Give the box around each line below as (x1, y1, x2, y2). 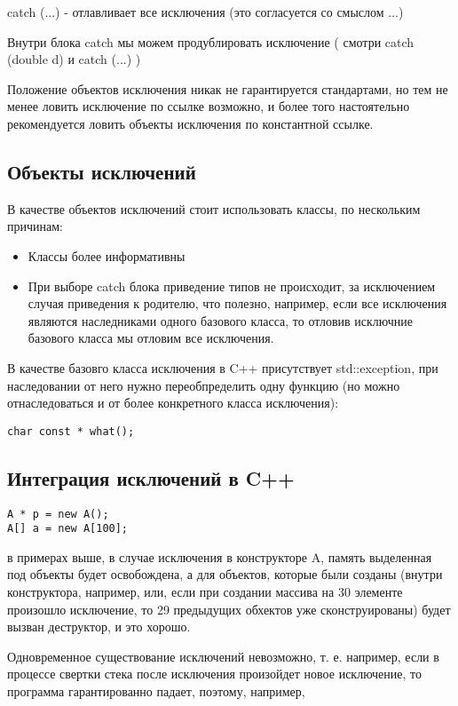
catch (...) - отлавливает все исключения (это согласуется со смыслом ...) (7, 3, 404, 20)
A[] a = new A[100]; (7, 522, 129, 535)
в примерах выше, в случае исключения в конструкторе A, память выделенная (7, 547, 432, 566)
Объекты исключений (7, 157, 196, 185)
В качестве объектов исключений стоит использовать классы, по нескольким (7, 199, 421, 218)
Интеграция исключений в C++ (7, 464, 295, 491)
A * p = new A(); (7, 507, 109, 520)
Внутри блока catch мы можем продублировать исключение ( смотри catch (7, 32, 415, 51)
